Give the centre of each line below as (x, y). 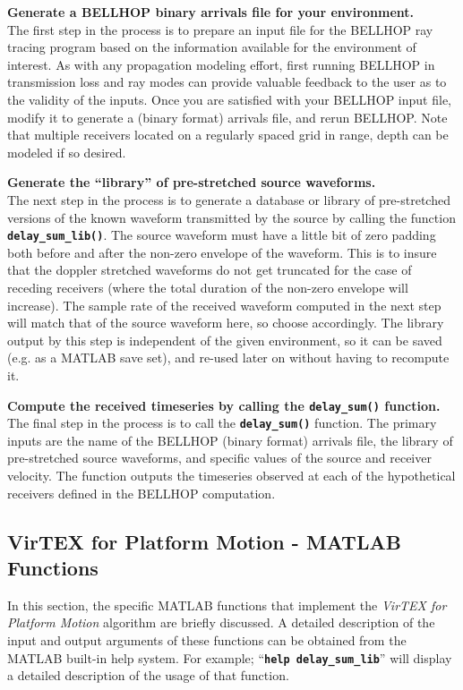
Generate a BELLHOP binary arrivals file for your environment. (210, 12)
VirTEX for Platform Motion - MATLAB (204, 541)
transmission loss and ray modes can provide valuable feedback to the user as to (227, 82)
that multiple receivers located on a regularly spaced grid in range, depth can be (228, 135)
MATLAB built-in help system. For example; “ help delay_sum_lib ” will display (230, 657)
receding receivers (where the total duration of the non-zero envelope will (208, 287)
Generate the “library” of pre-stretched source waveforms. (192, 182)
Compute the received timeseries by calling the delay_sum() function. (224, 405)
